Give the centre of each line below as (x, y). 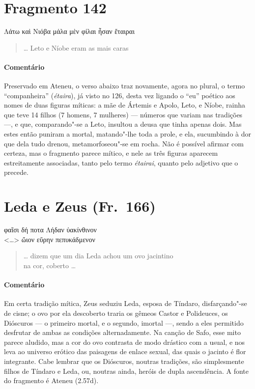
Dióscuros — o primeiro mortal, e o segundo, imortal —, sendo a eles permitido (124, 322)
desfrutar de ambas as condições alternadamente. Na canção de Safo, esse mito (122, 332)
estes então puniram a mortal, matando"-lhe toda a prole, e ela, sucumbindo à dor (128, 134)
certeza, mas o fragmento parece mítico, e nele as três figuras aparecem (111, 153)
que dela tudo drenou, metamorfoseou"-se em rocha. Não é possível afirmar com (124, 143)
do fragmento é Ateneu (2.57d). (51, 380)
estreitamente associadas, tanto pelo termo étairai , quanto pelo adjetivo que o (121, 162)
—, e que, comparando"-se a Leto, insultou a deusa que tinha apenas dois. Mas (123, 124)
